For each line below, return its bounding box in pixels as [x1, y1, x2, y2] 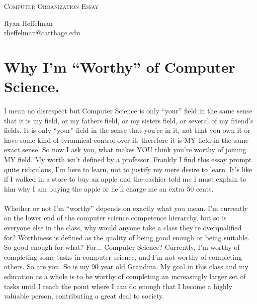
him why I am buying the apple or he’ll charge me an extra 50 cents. [4, 183, 214, 194]
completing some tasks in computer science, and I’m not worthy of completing [4, 251, 242, 262]
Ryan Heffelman [4, 17, 53, 28]
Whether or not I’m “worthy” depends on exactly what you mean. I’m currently [4, 203, 248, 213]
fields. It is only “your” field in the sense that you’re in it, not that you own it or [4, 125, 251, 135]
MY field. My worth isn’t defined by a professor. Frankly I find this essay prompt [4, 154, 252, 164]
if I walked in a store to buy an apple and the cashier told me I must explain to [4, 174, 247, 184]
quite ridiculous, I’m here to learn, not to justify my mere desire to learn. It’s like [4, 164, 253, 174]
